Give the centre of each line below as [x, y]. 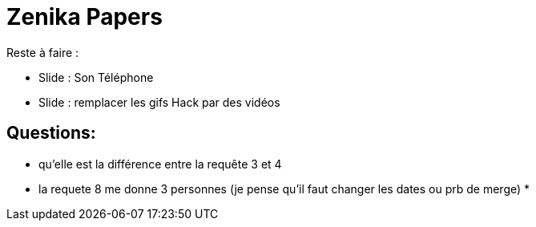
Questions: [51, 133]
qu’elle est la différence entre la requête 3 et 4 [160, 164]
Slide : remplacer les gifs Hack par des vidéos [159, 102]
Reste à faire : [43, 52]
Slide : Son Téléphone [96, 77]
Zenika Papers [85, 17]
